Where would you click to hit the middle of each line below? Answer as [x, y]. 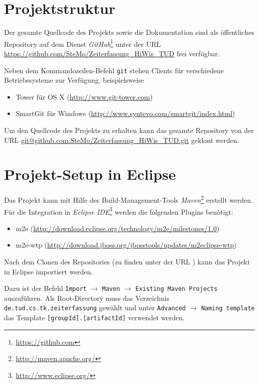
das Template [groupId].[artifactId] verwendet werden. [94, 318]
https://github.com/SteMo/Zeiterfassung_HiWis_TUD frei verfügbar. [112, 53]
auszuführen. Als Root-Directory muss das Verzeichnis [87, 298]
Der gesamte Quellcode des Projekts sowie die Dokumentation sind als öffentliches [129, 32]
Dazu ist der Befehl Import [45, 288]
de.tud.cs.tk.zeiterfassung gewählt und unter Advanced [95, 308]
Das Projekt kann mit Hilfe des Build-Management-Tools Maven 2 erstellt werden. [129, 199]
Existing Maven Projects [176, 289]
